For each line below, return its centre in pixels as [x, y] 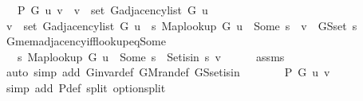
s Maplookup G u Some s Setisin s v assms [151, 56]
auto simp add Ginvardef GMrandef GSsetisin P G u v [168, 72]
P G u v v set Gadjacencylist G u [112, 10]
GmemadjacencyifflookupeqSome [86, 41]
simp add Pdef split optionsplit [86, 87]
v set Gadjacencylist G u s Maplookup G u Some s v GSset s [181, 25]
